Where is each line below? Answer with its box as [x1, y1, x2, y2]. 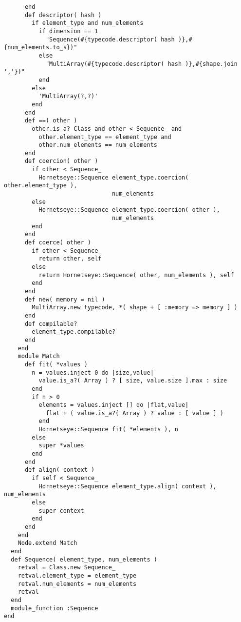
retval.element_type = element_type [18, 572, 137, 579]
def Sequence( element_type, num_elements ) [11, 556, 157, 563]
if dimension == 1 [38, 27, 98, 35]
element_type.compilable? [32, 328, 116, 336]
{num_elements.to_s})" [4, 44, 77, 51]
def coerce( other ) [24, 239, 91, 246]
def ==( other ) [24, 117, 77, 124]
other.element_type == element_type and [38, 133, 171, 140]
